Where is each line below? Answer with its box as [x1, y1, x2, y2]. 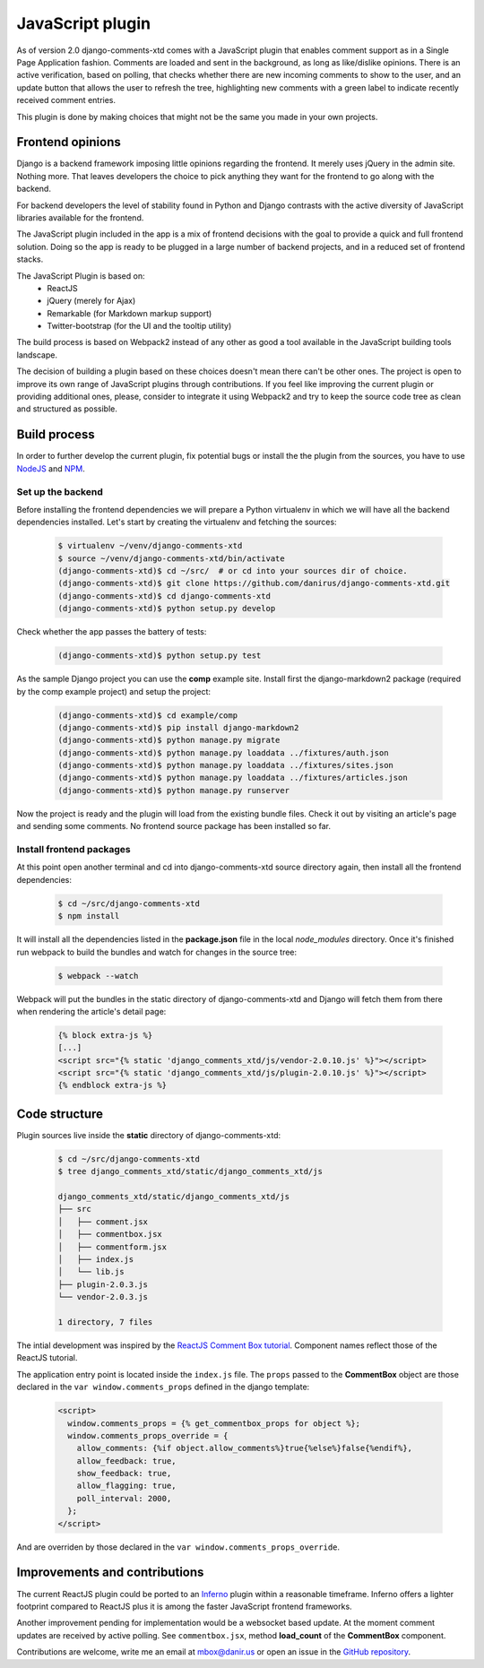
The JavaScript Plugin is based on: [16, 270, 145, 281]
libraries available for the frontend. [16, 212, 144, 223]
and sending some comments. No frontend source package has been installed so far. [16, 821, 332, 832]
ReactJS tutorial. [16, 1353, 78, 1363]
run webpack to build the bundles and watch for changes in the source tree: [16, 946, 298, 957]
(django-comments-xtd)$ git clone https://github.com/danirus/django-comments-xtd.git [57, 578, 451, 589]
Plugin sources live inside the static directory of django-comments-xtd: [16, 1129, 281, 1140]
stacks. [16, 254, 44, 264]
